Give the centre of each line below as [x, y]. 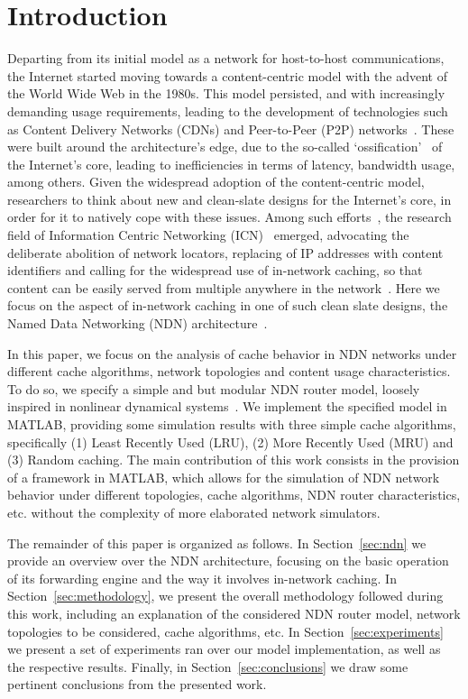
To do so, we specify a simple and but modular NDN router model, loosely [214, 388]
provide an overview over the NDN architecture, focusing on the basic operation [228, 561]
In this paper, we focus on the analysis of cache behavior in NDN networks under [232, 353]
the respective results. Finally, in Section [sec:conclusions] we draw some [208, 666]
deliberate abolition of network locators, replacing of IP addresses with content [225, 252]
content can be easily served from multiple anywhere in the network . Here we [224, 287]
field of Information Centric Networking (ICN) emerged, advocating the [208, 235]
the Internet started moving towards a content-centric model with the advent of [227, 75]
